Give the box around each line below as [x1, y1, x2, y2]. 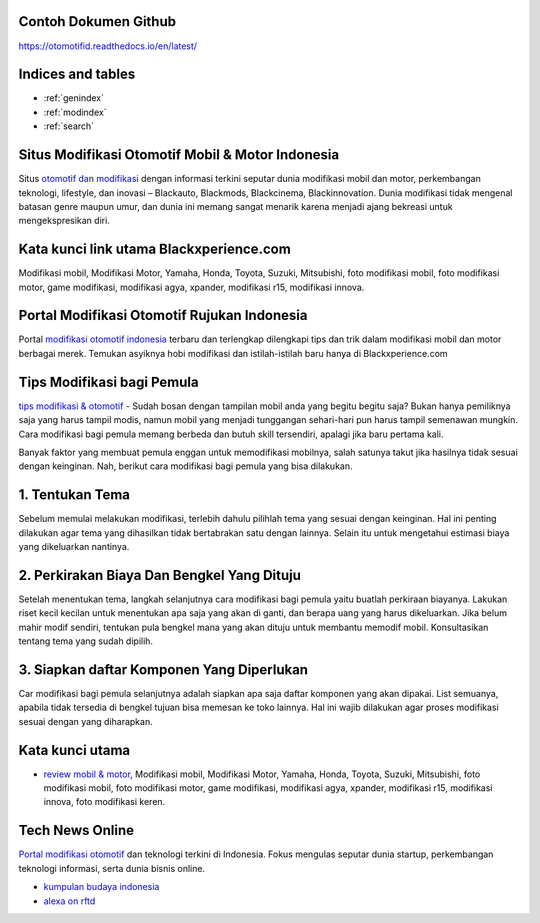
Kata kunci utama [18, 741, 131, 759]
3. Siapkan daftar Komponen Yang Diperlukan [18, 661, 309, 678]
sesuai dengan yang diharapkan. [18, 715, 154, 727]
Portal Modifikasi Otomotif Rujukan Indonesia [18, 307, 308, 324]
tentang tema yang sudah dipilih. [18, 635, 154, 647]
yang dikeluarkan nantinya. [18, 541, 130, 553]
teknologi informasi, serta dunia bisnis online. [18, 862, 205, 874]
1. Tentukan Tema [18, 486, 130, 504]
